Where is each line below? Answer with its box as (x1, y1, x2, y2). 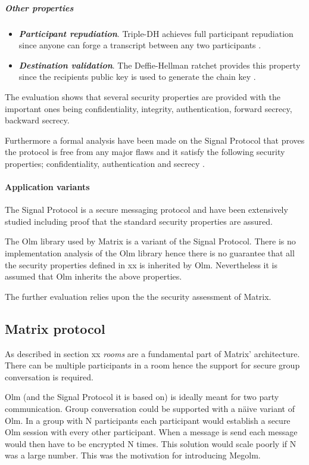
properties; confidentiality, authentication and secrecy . (5, 157, 205, 169)
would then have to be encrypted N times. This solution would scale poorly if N (5, 437, 296, 449)
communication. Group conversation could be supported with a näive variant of (5, 402, 295, 415)
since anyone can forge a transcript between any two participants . (18, 39, 261, 51)
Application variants (5, 181, 90, 193)
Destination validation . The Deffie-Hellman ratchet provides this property (18, 58, 301, 71)
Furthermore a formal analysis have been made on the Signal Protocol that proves (5, 134, 305, 146)
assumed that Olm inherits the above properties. (5, 270, 182, 283)
